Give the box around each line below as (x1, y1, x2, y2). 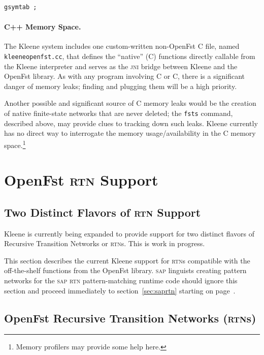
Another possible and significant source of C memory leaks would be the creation (4, 98, 256, 108)
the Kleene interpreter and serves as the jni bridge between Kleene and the (4, 61, 238, 71)
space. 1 (4, 138, 26, 150)
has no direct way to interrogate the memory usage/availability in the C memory (4, 128, 256, 138)
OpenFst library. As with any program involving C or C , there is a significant (4, 71, 245, 81)
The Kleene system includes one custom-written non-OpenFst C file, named (4, 41, 240, 51)
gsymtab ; (4, 4, 37, 11)
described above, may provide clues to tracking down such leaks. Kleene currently (4, 117, 258, 128)
